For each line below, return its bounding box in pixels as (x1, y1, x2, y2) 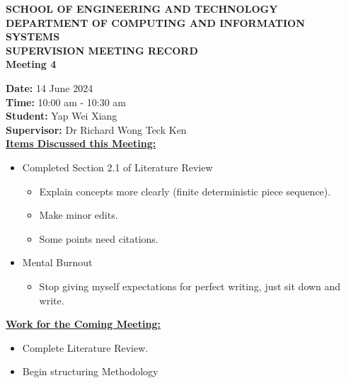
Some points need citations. (39, 231, 158, 246)
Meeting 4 (6, 57, 57, 72)
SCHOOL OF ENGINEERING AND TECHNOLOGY (6, 1, 278, 16)
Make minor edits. (39, 207, 118, 222)
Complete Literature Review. (22, 340, 149, 355)
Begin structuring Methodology (22, 364, 158, 379)
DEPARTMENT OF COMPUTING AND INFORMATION (6, 15, 305, 30)
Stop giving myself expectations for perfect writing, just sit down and (39, 278, 341, 293)
